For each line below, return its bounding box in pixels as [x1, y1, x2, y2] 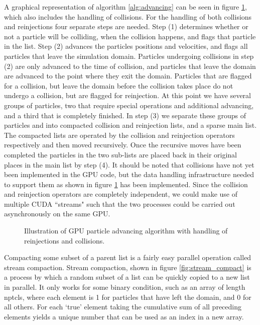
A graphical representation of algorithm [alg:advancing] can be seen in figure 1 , [4, 2, 247, 12]
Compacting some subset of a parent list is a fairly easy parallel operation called [4, 252, 251, 263]
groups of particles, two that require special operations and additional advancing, [4, 100, 254, 110]
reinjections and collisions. [24, 235, 105, 246]
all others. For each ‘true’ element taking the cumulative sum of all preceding [4, 301, 241, 312]
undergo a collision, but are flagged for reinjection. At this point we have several [4, 90, 251, 101]
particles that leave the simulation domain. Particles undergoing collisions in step [4, 50, 254, 61]
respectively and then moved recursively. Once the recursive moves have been [4, 139, 241, 150]
